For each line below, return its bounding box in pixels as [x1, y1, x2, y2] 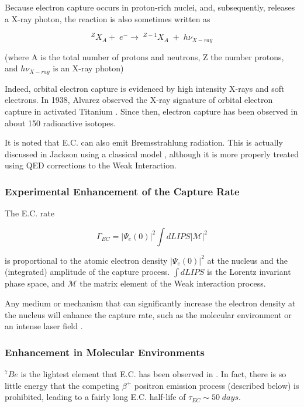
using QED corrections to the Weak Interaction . [5, 159, 177, 171]
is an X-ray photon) [53, 62, 124, 74]
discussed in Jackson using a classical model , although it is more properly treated [5, 147, 299, 160]
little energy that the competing [5, 379, 120, 391]
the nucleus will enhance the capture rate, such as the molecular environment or [5, 308, 292, 320]
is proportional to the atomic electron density [5, 254, 168, 266]
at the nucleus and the [207, 254, 288, 266]
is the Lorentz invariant [207, 265, 291, 278]
